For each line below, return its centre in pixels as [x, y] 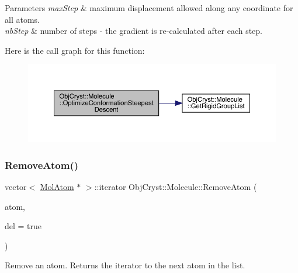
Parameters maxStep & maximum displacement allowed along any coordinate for [149, 8]
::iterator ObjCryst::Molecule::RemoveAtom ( [176, 186]
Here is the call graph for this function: [75, 50]
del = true [23, 226]
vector [16, 186]
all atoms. [22, 19]
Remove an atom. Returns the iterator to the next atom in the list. [125, 265]
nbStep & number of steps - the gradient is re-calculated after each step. [134, 31]
